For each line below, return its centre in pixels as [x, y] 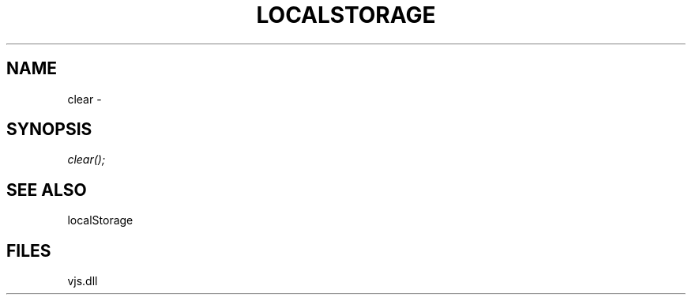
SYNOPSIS [49, 130]
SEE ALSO [47, 190]
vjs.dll [83, 281]
